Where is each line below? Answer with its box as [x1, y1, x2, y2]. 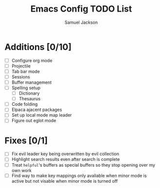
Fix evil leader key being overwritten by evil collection [11, 151, 120, 157]
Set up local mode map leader [11, 112, 72, 118]
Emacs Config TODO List [30, 3, 132, 15]
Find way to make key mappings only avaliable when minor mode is [11, 172, 147, 178]
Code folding [11, 101, 38, 107]
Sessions [11, 74, 30, 79]
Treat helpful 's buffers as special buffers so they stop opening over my [11, 162, 155, 168]
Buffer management [11, 79, 52, 85]
